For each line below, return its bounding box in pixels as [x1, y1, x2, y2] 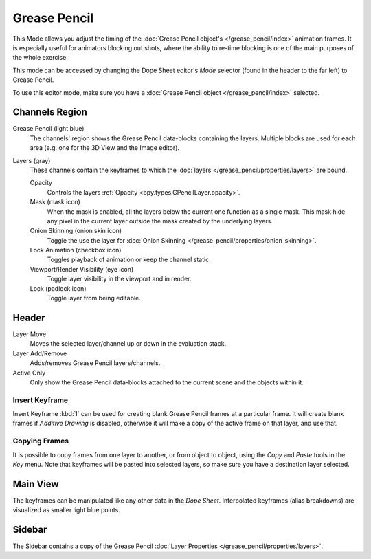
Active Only [12, 369, 46, 377]
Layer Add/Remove [12, 349, 67, 358]
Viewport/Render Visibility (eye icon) [30, 265, 134, 273]
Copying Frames [12, 437, 69, 446]
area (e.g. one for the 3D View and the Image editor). [30, 144, 180, 152]
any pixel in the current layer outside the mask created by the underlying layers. [47, 217, 273, 225]
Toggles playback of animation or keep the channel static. [47, 255, 211, 264]
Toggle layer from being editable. [47, 294, 141, 303]
